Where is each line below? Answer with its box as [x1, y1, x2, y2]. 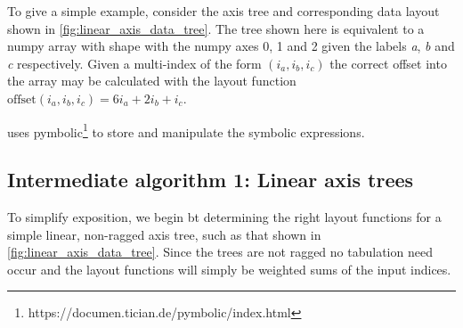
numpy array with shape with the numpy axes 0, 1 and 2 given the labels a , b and [7, 37, 455, 55]
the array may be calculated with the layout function [7, 71, 296, 90]
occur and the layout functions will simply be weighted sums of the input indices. [7, 259, 451, 278]
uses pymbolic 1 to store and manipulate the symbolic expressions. [7, 119, 365, 141]
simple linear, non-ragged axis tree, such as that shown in [7, 225, 321, 243]
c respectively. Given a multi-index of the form [7, 53, 262, 72]
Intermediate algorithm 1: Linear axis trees [7, 166, 414, 193]
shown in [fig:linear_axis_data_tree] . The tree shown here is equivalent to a [7, 19, 425, 37]
